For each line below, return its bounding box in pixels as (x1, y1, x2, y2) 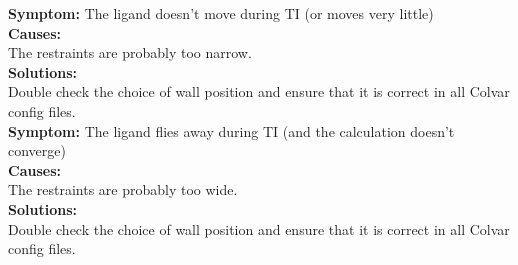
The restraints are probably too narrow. (8, 42, 252, 63)
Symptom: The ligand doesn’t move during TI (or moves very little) (8, 3, 434, 23)
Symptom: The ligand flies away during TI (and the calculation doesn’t (8, 120, 455, 141)
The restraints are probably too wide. (8, 179, 238, 200)
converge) (8, 140, 66, 161)
